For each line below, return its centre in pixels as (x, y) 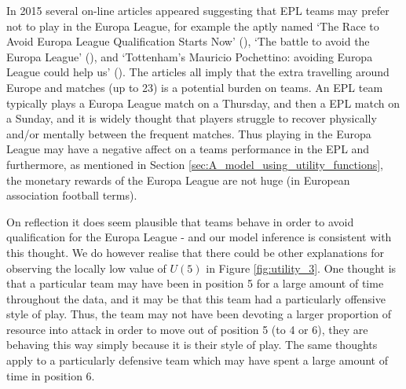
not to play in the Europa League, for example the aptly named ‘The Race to (193, 26)
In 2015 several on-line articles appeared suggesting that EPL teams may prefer (198, 10)
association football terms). (72, 195)
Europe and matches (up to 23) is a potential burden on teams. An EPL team (195, 87)
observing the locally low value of (86, 268)
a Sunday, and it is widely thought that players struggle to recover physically (192, 118)
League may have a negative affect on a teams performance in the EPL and (188, 149)
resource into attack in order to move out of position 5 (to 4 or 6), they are (187, 329)
